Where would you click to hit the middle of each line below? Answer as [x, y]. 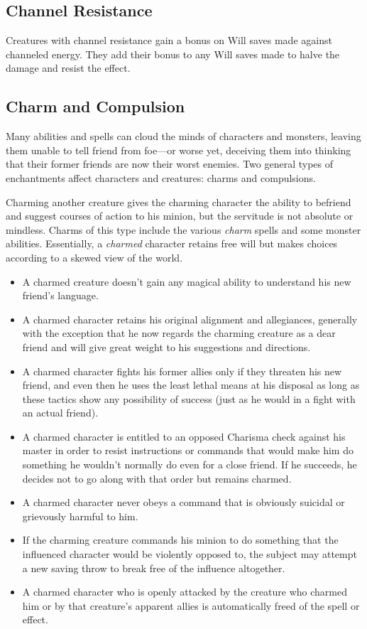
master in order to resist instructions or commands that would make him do [188, 450]
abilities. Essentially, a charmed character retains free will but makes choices [172, 243]
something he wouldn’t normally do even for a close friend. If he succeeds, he [190, 464]
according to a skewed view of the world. [94, 257]
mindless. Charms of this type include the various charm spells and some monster [183, 229]
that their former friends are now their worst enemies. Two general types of [170, 164]
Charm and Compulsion [95, 106]
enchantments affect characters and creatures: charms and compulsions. [161, 177]
